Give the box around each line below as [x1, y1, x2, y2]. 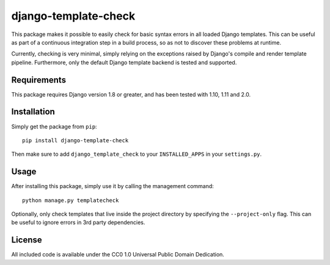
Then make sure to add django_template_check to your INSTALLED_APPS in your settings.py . [11, 150, 262, 158]
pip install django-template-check [22, 137, 129, 143]
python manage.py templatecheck [22, 197, 119, 204]
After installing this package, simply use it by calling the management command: [11, 183, 214, 190]
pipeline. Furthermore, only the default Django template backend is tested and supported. [11, 59, 237, 66]
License [11, 235, 42, 245]
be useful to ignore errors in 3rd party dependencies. [11, 219, 145, 226]
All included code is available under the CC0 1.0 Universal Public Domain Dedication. [11, 251, 224, 258]
